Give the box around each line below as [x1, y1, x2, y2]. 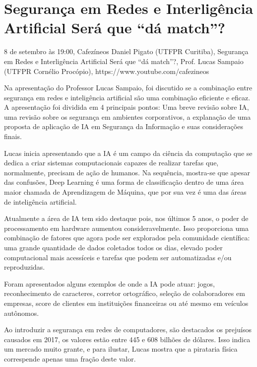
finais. [4, 131, 22, 142]
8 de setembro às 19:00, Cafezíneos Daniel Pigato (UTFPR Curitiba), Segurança [4, 46, 249, 57]
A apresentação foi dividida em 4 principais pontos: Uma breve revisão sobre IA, [4, 102, 249, 112]
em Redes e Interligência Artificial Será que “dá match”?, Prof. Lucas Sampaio [4, 56, 244, 66]
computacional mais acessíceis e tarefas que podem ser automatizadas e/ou [4, 252, 232, 262]
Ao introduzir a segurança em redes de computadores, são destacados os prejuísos [4, 324, 252, 335]
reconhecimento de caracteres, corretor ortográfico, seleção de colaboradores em [4, 288, 245, 298]
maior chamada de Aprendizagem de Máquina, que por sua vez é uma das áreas [4, 187, 247, 197]
